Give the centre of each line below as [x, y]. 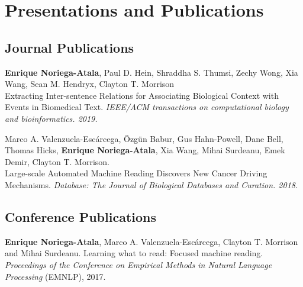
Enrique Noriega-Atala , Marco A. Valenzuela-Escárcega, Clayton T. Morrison [151, 241]
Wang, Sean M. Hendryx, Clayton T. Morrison [90, 84]
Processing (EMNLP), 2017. [55, 276]
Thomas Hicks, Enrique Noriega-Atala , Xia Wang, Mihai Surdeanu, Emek [145, 150]
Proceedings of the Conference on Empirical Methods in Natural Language [138, 264]
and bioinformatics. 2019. [51, 118]
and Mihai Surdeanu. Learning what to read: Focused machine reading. [134, 253]
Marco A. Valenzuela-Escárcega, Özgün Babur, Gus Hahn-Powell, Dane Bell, [144, 138]
